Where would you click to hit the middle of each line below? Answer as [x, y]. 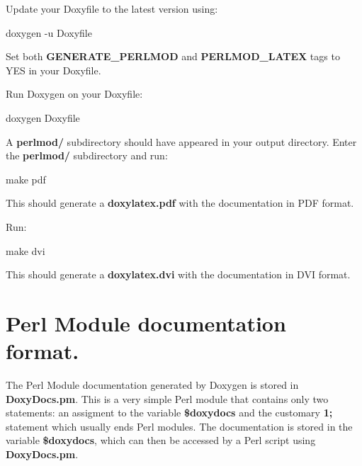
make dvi [26, 250]
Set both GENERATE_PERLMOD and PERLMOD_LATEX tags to [173, 56]
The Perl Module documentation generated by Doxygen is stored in [152, 385]
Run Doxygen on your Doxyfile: [74, 94]
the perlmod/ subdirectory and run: [87, 155]
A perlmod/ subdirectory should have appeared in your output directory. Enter [181, 141]
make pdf [26, 179]
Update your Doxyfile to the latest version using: [112, 8]
